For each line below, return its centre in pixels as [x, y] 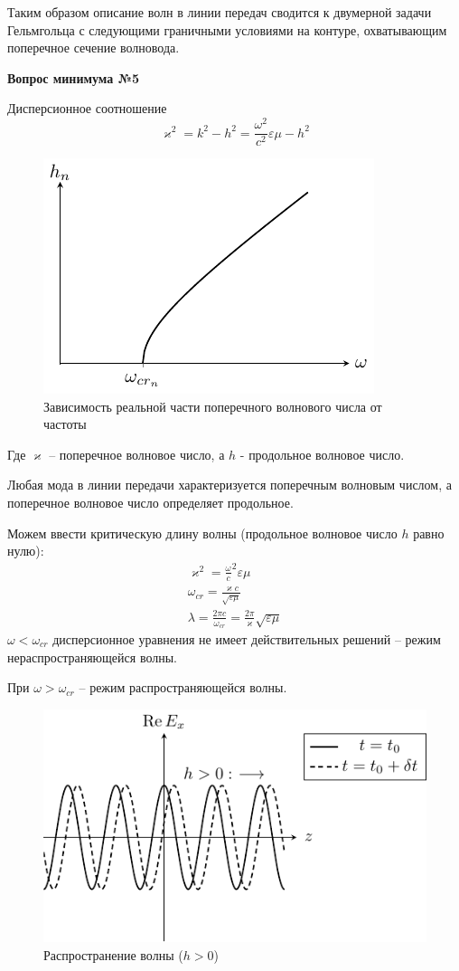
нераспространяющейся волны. [92, 657]
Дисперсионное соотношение [87, 108]
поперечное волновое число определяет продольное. [150, 503]
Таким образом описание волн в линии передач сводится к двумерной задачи [220, 12]
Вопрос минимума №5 [74, 77]
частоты [65, 424]
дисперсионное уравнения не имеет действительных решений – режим [247, 639]
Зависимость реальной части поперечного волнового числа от [213, 406]
